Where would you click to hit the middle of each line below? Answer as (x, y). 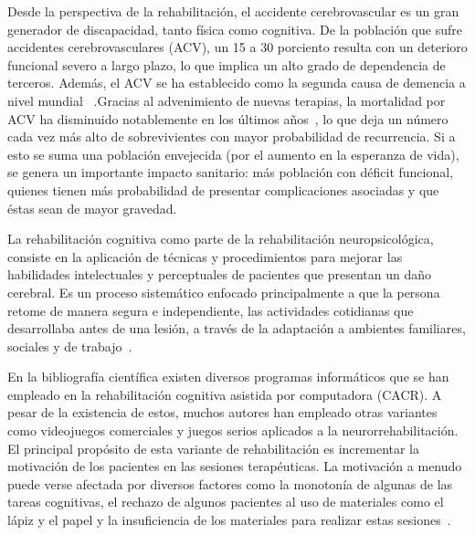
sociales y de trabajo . (70, 346)
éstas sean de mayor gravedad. (92, 208)
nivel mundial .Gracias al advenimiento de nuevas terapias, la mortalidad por (227, 100)
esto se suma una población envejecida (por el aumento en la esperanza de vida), (233, 154)
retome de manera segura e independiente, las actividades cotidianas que (211, 310)
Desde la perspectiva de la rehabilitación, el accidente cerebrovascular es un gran (233, 11)
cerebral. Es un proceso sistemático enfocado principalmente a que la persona (224, 292)
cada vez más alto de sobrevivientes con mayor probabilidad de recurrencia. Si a (232, 136)
